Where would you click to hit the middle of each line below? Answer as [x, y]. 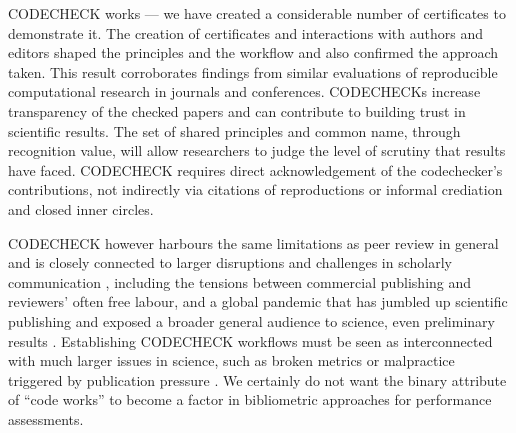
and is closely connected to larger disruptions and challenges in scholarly [230, 262]
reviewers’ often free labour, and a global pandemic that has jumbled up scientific [258, 301]
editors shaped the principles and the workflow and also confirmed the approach [253, 52]
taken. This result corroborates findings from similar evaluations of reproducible [253, 71]
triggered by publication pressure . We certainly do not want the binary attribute [257, 379]
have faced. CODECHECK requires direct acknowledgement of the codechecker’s [255, 169]
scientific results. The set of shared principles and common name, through [234, 130]
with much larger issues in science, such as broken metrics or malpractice [231, 360]
